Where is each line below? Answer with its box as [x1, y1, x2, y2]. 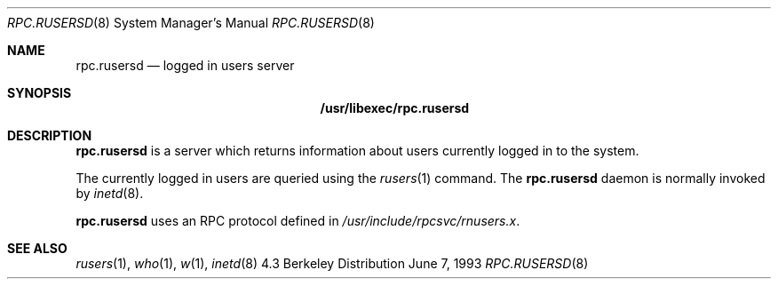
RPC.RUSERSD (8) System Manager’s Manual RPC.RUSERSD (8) [7, 15, 375, 30]
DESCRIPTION [7, 128, 92, 143]
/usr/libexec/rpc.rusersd [320, 100, 470, 115]
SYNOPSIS [7, 85, 72, 100]
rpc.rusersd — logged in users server [75, 58, 295, 73]
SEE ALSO [7, 241, 67, 256]
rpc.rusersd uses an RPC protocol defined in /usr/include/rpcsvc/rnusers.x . [75, 213, 520, 228]
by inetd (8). [75, 186, 144, 201]
